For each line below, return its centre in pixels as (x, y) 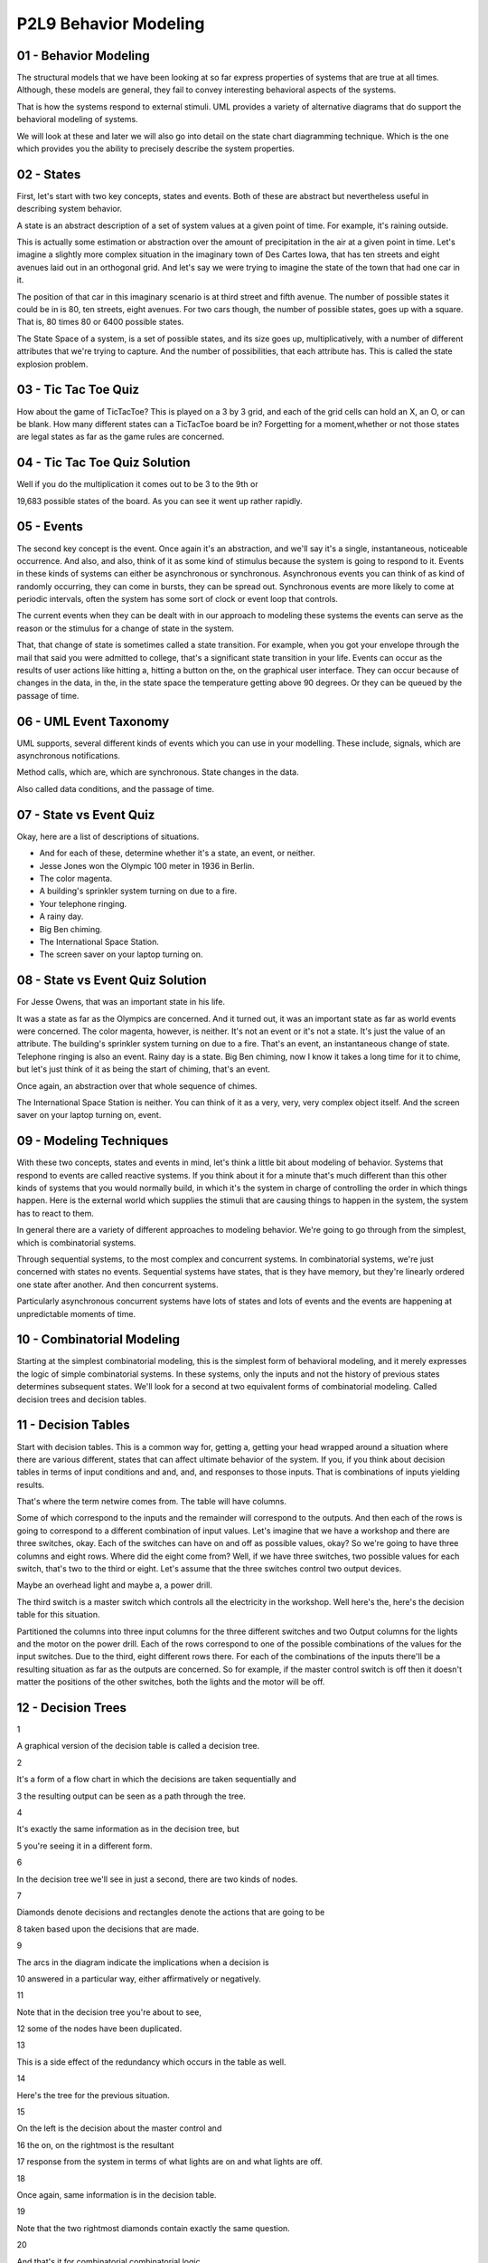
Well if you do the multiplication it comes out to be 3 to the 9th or (137, 484)
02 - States (49, 174)
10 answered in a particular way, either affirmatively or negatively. (139, 1979)
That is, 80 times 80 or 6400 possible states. (100, 322)
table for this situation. (58, 1615)
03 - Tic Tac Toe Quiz (78, 390)
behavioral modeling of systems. (78, 119)
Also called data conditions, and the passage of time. (116, 788)
